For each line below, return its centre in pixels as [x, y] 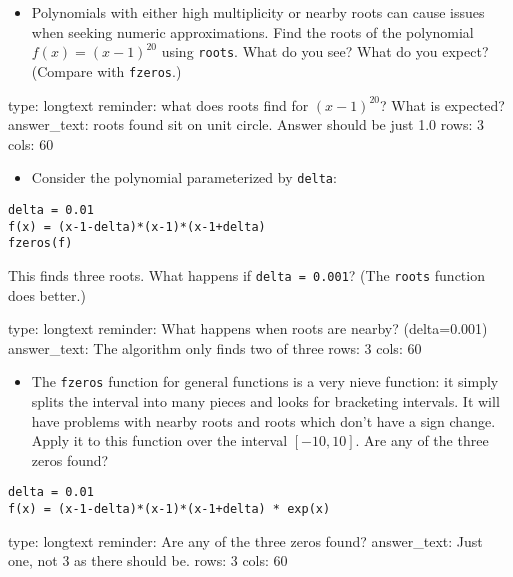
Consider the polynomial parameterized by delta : [184, 177]
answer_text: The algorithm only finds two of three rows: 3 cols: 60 [215, 347]
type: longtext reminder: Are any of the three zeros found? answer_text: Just [245, 540]
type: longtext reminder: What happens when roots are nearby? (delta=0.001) [248, 328]
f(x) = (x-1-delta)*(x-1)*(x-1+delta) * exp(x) [169, 509]
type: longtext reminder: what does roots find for [158, 104]
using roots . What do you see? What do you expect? [325, 51]
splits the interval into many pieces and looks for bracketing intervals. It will [265, 401]
